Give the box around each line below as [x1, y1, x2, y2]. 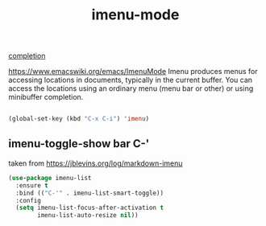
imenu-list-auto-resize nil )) [37, 212, 139, 220]
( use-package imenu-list [8, 174, 92, 182]
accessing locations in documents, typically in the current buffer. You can [8, 75, 252, 85]
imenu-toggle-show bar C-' [8, 137, 150, 150]
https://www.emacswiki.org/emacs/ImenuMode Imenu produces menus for [8, 67, 258, 76]
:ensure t [15, 181, 48, 190]
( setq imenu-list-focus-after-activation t [15, 203, 164, 212]
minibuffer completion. [8, 92, 84, 102]
